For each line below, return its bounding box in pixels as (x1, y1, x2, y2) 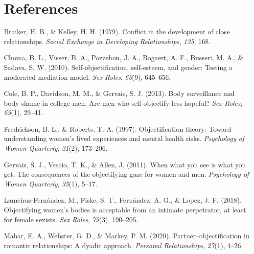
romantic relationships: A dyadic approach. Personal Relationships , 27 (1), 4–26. (4, 240, 243, 250)
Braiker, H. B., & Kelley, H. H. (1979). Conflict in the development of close (4, 26, 230, 37)
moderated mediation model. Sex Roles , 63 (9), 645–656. (4, 71, 171, 82)
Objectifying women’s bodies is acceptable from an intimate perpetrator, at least (4, 205, 246, 215)
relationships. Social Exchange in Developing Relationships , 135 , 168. (4, 36, 210, 46)
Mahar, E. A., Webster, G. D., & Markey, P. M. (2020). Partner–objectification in (4, 231, 250, 241)
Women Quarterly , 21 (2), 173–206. (4, 143, 108, 153)
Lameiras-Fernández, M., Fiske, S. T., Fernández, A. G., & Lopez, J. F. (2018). (4, 195, 242, 205)
